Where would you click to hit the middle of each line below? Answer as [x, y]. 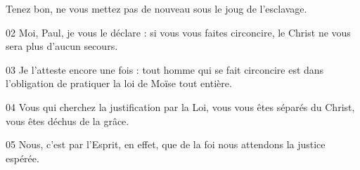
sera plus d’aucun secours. [62, 46]
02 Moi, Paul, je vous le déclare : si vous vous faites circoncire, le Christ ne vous [178, 32]
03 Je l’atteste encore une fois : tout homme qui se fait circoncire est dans [165, 69]
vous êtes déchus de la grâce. [67, 120]
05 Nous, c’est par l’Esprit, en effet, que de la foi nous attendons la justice [166, 144]
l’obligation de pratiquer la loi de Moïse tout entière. [119, 83]
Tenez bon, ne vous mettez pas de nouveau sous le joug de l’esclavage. [156, 8]
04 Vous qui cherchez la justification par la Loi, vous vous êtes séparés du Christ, [180, 106]
